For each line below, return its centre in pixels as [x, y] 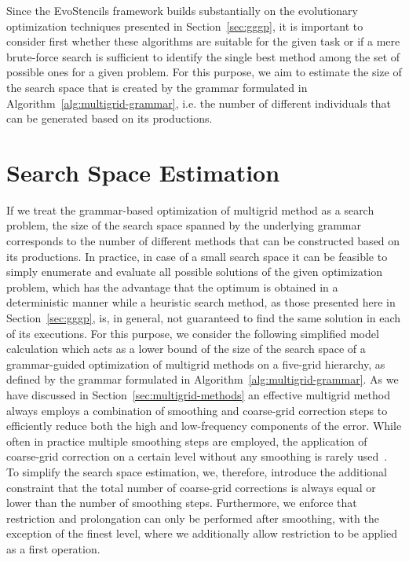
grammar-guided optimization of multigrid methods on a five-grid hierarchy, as [196, 364]
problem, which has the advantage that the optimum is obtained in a [172, 287]
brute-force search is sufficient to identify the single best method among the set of [203, 56]
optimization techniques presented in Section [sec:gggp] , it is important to [185, 26]
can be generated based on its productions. [110, 118]
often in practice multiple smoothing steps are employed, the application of [187, 441]
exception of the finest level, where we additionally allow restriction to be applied [202, 533]
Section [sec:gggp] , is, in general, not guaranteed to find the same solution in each [204, 318]
